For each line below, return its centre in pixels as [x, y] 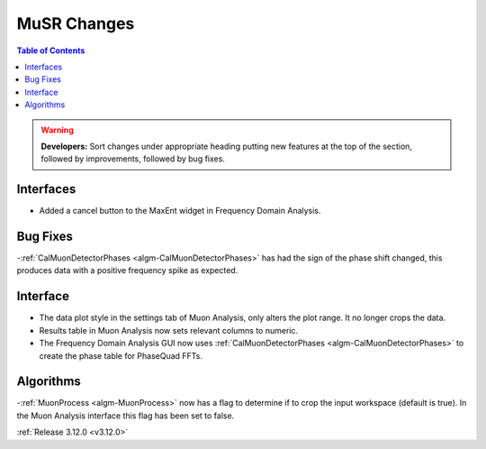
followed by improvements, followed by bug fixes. [133, 159]
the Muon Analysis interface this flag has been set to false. [126, 416]
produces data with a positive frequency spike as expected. [127, 270]
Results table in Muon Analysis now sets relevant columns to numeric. [169, 330]
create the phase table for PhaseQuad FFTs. [121, 355]
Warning [57, 130]
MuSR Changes [76, 23]
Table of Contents [51, 50]
